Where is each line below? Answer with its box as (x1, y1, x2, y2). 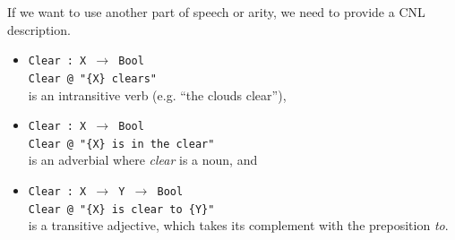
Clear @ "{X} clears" (28, 72, 157, 85)
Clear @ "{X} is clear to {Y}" (28, 202, 215, 216)
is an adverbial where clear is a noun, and (28, 150, 258, 169)
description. (7, 20, 71, 39)
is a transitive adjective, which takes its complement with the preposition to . (28, 216, 449, 235)
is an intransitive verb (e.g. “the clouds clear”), (28, 85, 287, 104)
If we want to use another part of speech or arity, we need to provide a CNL (7, 3, 425, 21)
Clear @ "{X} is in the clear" (28, 137, 215, 150)
